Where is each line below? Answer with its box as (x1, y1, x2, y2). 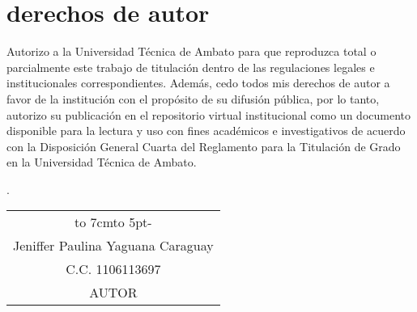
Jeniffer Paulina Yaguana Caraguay (13, 236, 214, 255)
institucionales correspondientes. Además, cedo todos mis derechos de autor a (6, 74, 390, 91)
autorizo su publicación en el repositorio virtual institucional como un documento (6, 106, 411, 123)
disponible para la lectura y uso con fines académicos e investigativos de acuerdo (6, 122, 406, 139)
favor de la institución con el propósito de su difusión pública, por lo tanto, (6, 90, 380, 107)
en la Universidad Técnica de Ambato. (6, 154, 197, 171)
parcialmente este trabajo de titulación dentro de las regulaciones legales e (6, 58, 375, 75)
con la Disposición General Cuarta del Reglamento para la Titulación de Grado (6, 137, 401, 154)
